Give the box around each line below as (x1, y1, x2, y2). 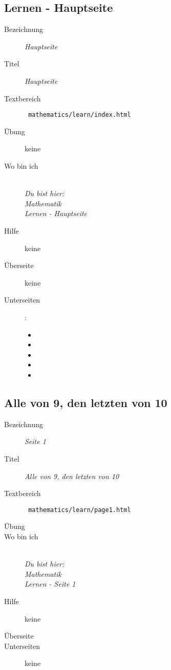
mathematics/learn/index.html (28, 111, 131, 119)
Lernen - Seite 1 (25, 578, 76, 589)
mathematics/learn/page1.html (28, 506, 131, 514)
